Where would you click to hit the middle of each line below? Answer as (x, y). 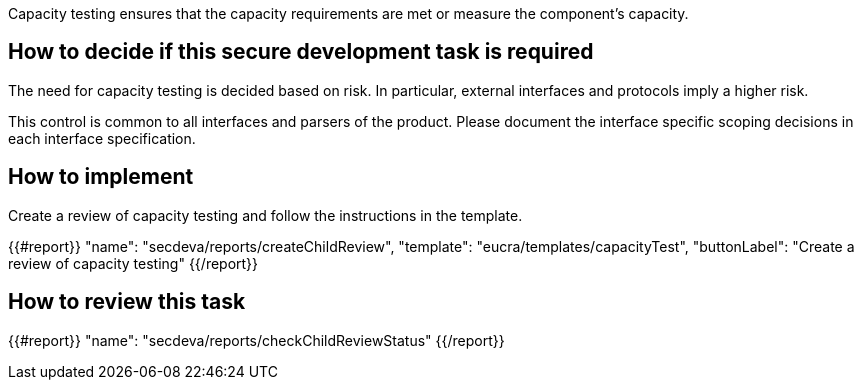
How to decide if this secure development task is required (301, 52)
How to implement (101, 177)
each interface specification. (102, 138)
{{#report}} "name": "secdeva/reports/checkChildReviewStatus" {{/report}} (256, 340)
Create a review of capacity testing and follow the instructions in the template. (265, 215)
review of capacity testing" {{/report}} (133, 263)
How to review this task (127, 302)
